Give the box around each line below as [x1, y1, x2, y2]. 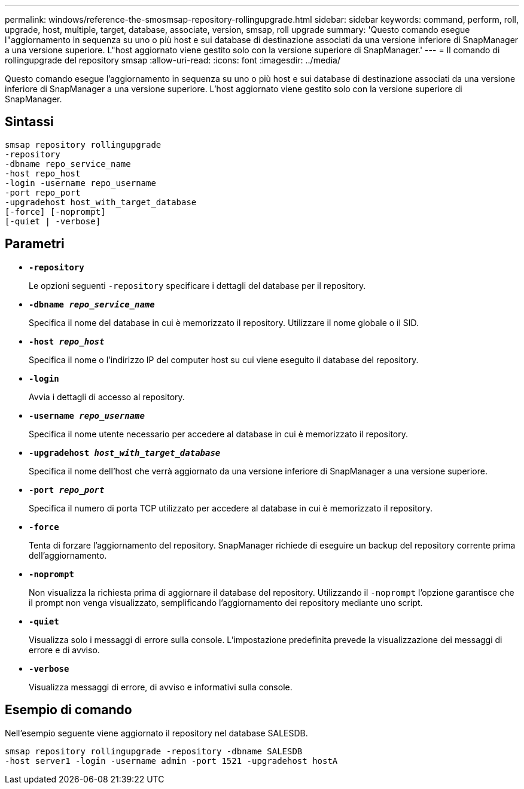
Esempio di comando [5, 702, 132, 718]
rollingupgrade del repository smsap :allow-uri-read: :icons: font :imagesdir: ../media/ [5, 55, 340, 65]
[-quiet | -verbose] [5, 216, 101, 226]
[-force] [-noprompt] [5, 206, 106, 217]
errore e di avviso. [29, 644, 100, 655]
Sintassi [5, 114, 54, 130]
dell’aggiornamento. [29, 550, 107, 560]
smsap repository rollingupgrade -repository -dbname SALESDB [5, 746, 303, 756]
